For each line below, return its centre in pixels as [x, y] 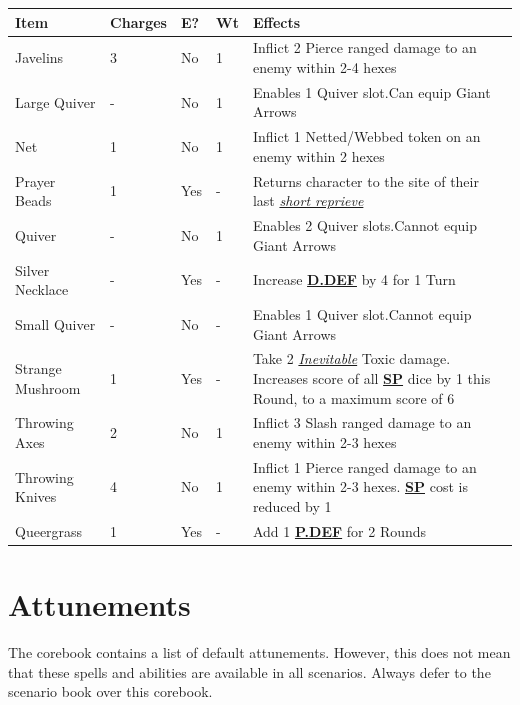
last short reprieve [308, 200]
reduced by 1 [292, 506]
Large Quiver [55, 101]
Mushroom [48, 387]
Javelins [39, 57]
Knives [36, 496]
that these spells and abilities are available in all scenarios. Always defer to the [249, 671]
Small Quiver [55, 323]
